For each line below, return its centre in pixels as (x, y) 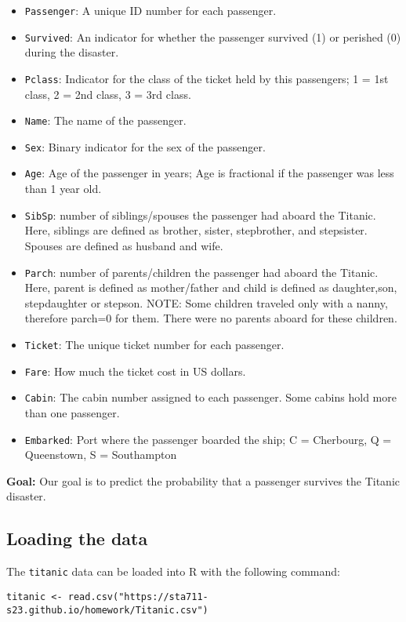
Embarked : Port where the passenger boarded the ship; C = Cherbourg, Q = (208, 439)
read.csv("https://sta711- (138, 597)
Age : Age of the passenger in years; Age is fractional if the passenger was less (209, 173)
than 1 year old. (63, 189)
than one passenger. (72, 412)
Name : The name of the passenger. (105, 120)
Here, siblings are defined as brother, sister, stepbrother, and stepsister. (196, 230)
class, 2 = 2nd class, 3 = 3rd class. (108, 94)
